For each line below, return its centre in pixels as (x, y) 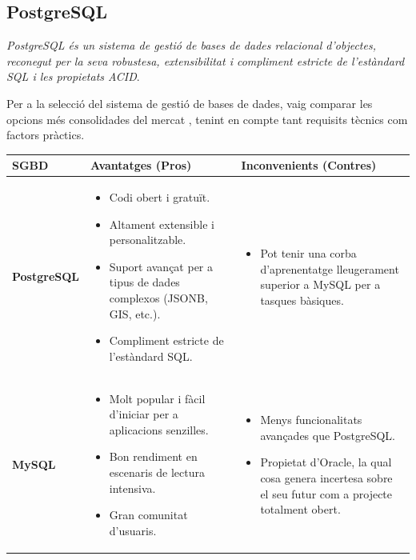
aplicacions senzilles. (159, 429)
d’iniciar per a (144, 414)
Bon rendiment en (153, 456)
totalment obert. (300, 509)
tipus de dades (144, 282)
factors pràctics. (46, 135)
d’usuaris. (133, 530)
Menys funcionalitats (311, 420)
